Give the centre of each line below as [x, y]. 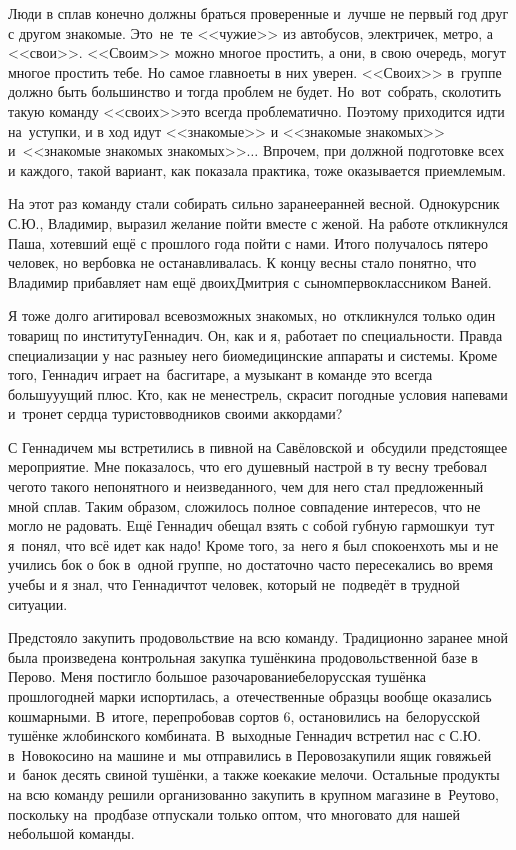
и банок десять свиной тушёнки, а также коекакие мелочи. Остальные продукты [254, 774]
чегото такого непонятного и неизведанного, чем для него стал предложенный [246, 486]
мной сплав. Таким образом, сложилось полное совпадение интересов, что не [244, 505]
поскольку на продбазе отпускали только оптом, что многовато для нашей [234, 813]
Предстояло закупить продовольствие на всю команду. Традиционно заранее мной [258, 637]
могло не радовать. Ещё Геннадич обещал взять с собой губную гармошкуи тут [251, 525]
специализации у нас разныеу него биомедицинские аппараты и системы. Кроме [253, 354]
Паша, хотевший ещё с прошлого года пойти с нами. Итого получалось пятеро [248, 242]
